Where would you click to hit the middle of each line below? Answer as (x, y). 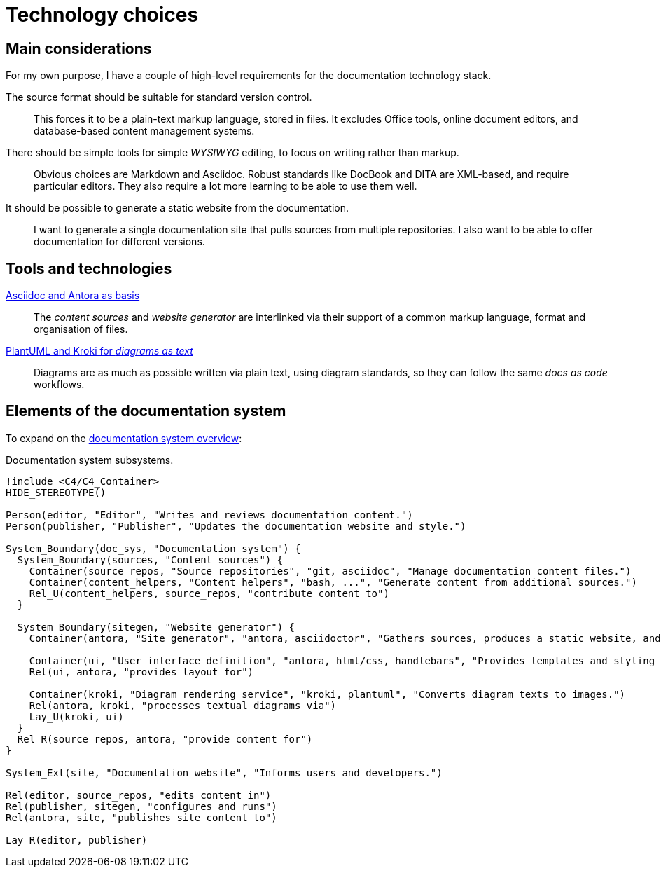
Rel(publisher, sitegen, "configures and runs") (141, 806)
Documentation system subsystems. (90, 460)
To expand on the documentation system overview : (124, 438)
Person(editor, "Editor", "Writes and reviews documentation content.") (209, 515)
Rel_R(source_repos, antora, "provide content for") (165, 739)
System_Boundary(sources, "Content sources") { (150, 559)
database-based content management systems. (144, 131)
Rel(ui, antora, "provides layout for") (141, 672)
